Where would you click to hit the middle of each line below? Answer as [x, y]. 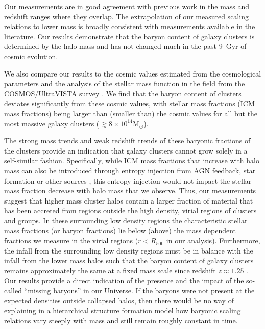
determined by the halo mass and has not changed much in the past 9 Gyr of [125, 46]
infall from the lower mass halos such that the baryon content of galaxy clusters [129, 260]
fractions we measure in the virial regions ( [71, 241]
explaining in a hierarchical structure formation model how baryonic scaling [123, 310]
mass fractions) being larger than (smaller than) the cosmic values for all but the [131, 113]
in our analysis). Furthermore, [213, 241]
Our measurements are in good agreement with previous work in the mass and [127, 6]
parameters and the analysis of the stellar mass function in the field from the [125, 83]
